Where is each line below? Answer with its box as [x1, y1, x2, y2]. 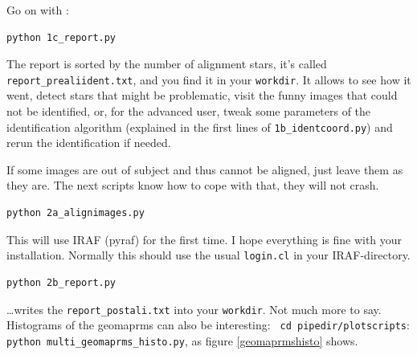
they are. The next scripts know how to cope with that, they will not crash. [6, 177, 379, 194]
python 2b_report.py [6, 276, 117, 288]
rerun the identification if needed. [6, 134, 171, 151]
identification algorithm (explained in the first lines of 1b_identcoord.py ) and [6, 118, 393, 135]
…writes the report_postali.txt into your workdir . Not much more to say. [6, 300, 382, 317]
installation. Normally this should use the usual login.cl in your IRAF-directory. [6, 247, 411, 263]
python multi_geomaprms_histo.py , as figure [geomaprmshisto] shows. [6, 332, 358, 349]
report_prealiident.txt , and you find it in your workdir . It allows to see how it [6, 71, 411, 88]
